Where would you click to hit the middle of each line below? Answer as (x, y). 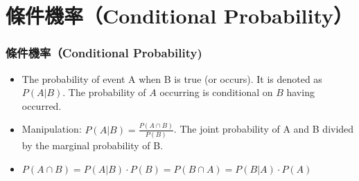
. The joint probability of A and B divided (264, 129)
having (300, 92)
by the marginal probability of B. (93, 145)
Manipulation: (52, 129)
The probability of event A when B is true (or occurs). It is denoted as (172, 78)
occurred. (42, 105)
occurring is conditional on (216, 92)
